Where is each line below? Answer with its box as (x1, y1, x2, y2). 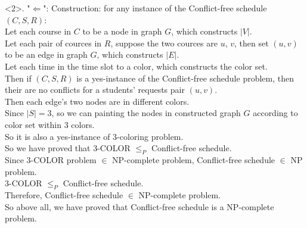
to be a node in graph (82, 25, 162, 38)
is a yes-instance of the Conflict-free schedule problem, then (76, 71, 294, 84)
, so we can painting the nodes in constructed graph (51, 107, 241, 119)
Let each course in (5, 25, 72, 38)
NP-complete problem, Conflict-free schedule (112, 153, 275, 165)
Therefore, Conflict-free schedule (5, 188, 123, 201)
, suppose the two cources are (110, 36, 218, 49)
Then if (5, 71, 32, 84)
